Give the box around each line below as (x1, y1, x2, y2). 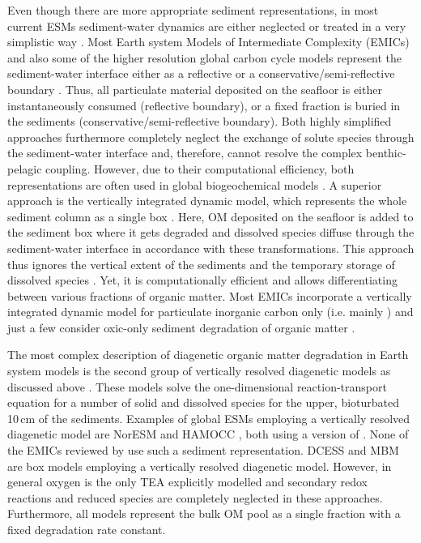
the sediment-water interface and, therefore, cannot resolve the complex (7, 144, 363, 161)
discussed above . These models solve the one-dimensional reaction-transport (7, 378, 387, 395)
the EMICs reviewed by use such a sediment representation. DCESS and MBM (7, 442, 399, 459)
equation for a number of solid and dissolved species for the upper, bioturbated (7, 394, 400, 411)
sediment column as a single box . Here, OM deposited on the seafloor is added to (7, 207, 414, 224)
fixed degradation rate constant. (7, 521, 166, 537)
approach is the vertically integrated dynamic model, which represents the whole (7, 192, 407, 209)
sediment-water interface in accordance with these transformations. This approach (7, 239, 415, 256)
